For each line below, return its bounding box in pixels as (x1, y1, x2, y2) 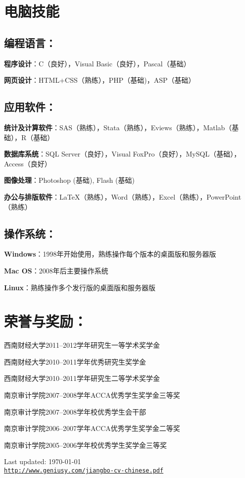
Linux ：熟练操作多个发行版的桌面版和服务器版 (4, 282, 156, 292)
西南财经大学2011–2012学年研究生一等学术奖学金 (4, 340, 160, 350)
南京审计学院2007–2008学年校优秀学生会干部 (4, 406, 146, 417)
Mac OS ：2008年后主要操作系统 (4, 265, 108, 275)
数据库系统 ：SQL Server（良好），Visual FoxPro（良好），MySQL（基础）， (4, 149, 241, 159)
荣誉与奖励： (4, 311, 88, 331)
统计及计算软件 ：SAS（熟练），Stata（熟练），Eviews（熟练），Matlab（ (4, 122, 232, 132)
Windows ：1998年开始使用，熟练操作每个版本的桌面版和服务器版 (4, 249, 216, 259)
